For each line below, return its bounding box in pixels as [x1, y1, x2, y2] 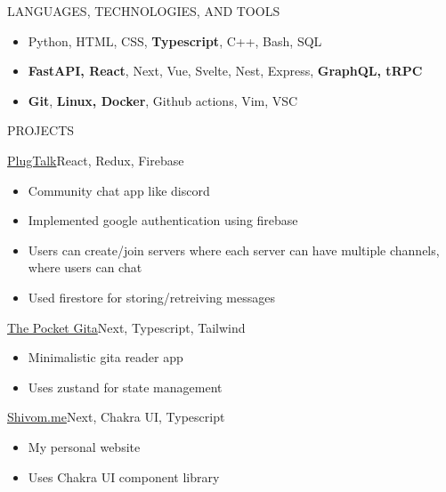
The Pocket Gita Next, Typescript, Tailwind [7, 318, 246, 336]
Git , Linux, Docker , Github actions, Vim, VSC [28, 91, 298, 109]
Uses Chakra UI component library [28, 467, 220, 486]
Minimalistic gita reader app [28, 348, 183, 367]
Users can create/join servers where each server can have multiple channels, [28, 240, 440, 259]
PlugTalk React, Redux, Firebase [7, 150, 184, 169]
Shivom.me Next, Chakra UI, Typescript [7, 407, 225, 426]
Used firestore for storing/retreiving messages [28, 287, 275, 306]
